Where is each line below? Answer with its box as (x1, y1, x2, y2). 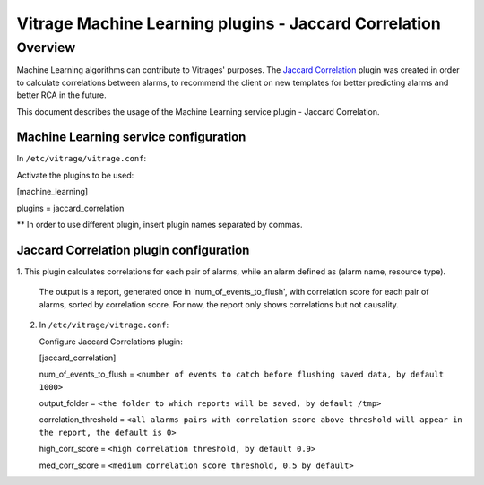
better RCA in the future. (16, 90, 107, 100)
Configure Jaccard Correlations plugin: (39, 336, 183, 347)
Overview (16, 39, 76, 56)
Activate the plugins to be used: (16, 169, 134, 180)
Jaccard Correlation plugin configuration (16, 242, 250, 257)
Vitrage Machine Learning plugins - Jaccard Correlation (16, 13, 441, 33)
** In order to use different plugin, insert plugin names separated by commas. (16, 220, 304, 230)
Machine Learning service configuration (16, 130, 246, 145)
